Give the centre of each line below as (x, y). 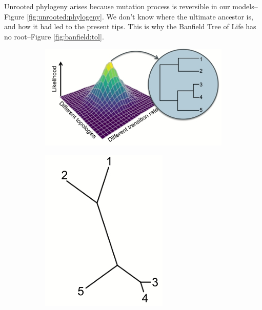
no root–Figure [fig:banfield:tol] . (54, 36)
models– (245, 6)
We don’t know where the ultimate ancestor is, (180, 16)
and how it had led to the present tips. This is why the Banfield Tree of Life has (130, 26)
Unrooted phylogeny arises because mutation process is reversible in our (117, 6)
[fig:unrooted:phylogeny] (64, 16)
